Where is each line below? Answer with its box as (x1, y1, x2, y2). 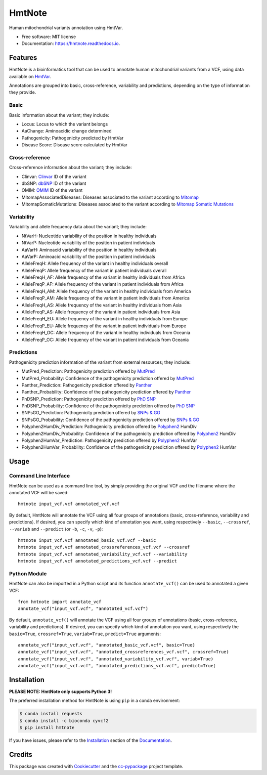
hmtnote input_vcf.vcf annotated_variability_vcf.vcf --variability (18, 551, 187, 557)
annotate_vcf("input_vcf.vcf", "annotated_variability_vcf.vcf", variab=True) (18, 656, 214, 662)
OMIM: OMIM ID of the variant (21, 187, 83, 193)
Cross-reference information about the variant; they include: (9, 165, 132, 171)
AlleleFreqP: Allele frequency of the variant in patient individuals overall (21, 267, 167, 273)
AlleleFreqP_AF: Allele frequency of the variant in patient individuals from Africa (21, 281, 184, 287)
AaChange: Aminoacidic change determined (21, 128, 112, 134)
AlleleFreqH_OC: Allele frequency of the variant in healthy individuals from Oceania (21, 330, 190, 336)
